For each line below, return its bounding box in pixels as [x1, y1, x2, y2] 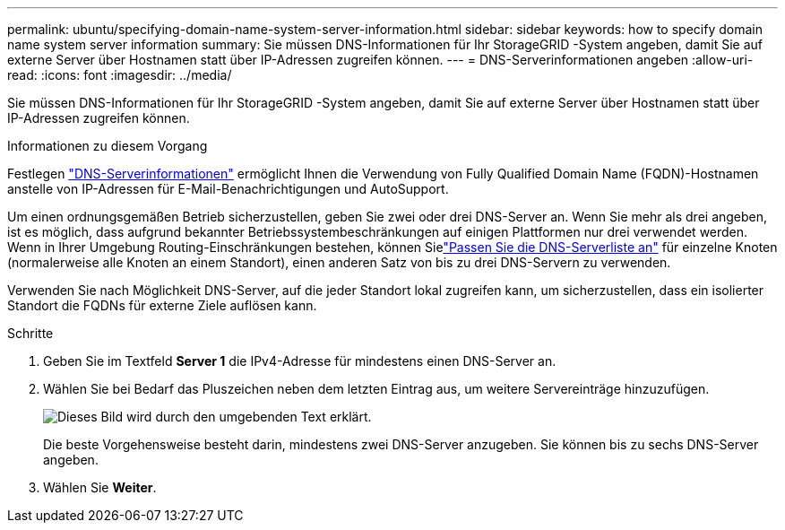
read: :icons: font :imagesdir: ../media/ [7, 67, 232, 83]
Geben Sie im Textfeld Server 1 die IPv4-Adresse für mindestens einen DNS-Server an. [43, 353, 556, 369]
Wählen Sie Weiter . [43, 480, 157, 495]
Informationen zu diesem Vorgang [7, 138, 208, 153]
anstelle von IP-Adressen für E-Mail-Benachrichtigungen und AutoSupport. [7, 181, 449, 196]
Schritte [7, 326, 54, 341]
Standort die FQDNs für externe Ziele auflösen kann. [7, 298, 317, 313]
